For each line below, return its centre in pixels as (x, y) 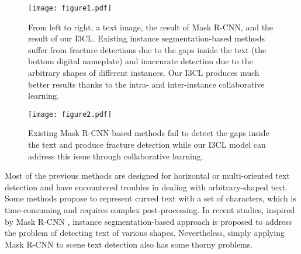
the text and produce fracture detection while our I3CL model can (147, 145)
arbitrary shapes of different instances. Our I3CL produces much (144, 73)
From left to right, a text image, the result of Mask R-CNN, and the (151, 27)
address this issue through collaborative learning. (116, 156)
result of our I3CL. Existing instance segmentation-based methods (146, 38)
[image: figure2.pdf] (70, 114)
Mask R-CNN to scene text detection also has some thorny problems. (129, 244)
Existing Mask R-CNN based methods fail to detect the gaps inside (149, 133)
